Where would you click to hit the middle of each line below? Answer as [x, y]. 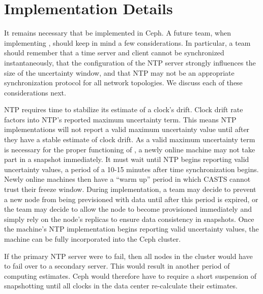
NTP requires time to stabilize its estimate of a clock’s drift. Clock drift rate [124, 109]
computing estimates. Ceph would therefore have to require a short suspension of [130, 275]
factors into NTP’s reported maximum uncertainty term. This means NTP [120, 119]
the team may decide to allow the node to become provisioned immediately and [128, 209]
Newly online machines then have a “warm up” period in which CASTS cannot [127, 179]
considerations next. [35, 92]
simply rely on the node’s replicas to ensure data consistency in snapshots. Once [129, 219]
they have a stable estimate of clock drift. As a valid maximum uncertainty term [130, 139]
